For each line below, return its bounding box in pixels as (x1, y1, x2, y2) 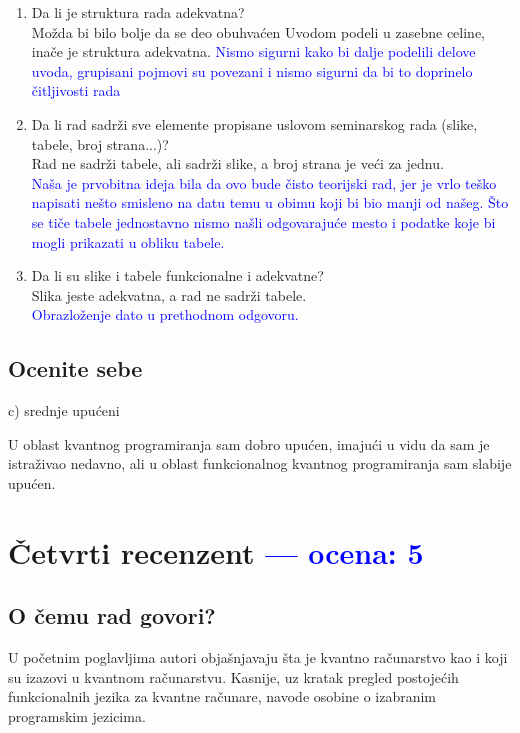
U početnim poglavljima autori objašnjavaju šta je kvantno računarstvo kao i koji (8, 647, 508, 668)
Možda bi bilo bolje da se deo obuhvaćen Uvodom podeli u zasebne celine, (31, 21, 486, 42)
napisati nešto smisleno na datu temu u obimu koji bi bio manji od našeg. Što (31, 192, 509, 213)
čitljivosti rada (31, 80, 121, 101)
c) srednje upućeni (8, 400, 120, 421)
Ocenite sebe (8, 353, 143, 384)
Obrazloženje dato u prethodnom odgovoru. (31, 304, 299, 325)
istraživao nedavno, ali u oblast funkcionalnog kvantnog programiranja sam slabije (8, 453, 512, 474)
